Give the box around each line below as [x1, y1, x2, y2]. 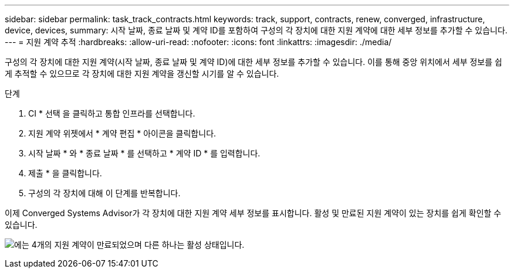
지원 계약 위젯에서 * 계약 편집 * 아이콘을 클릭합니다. [28, 128, 217, 138]
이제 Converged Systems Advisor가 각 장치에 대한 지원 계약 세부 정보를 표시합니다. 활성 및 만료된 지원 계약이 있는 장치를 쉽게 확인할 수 [5, 208, 502, 218]
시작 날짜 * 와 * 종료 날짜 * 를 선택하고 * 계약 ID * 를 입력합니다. [28, 148, 261, 158]
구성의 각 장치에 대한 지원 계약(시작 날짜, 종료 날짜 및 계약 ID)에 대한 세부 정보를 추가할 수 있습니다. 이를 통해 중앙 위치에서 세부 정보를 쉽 [5, 57, 502, 67]
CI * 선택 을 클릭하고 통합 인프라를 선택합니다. [28, 108, 195, 118]
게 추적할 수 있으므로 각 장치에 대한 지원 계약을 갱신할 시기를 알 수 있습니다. [5, 69, 279, 79]
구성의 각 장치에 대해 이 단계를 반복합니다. [28, 188, 181, 198]
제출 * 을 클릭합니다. [28, 168, 102, 178]
